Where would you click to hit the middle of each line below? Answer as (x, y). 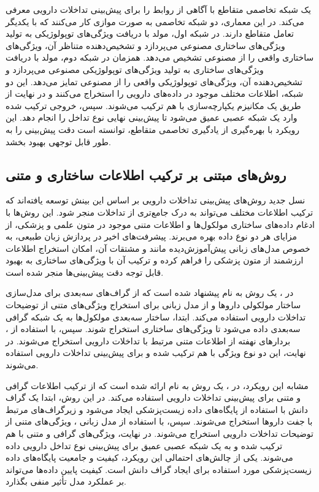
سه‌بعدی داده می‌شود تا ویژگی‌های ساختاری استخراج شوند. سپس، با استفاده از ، (153, 329)
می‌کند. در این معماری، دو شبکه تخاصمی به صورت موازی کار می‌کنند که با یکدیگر (155, 21)
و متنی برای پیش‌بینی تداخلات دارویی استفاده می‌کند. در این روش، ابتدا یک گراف (153, 397)
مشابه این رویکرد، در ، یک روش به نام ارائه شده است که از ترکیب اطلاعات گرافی (157, 385)
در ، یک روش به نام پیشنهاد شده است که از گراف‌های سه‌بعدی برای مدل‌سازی (150, 293)
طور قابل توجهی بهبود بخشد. (58, 141)
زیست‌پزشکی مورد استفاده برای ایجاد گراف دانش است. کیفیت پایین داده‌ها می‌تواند (159, 469)
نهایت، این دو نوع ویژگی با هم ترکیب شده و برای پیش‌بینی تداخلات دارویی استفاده (156, 353)
